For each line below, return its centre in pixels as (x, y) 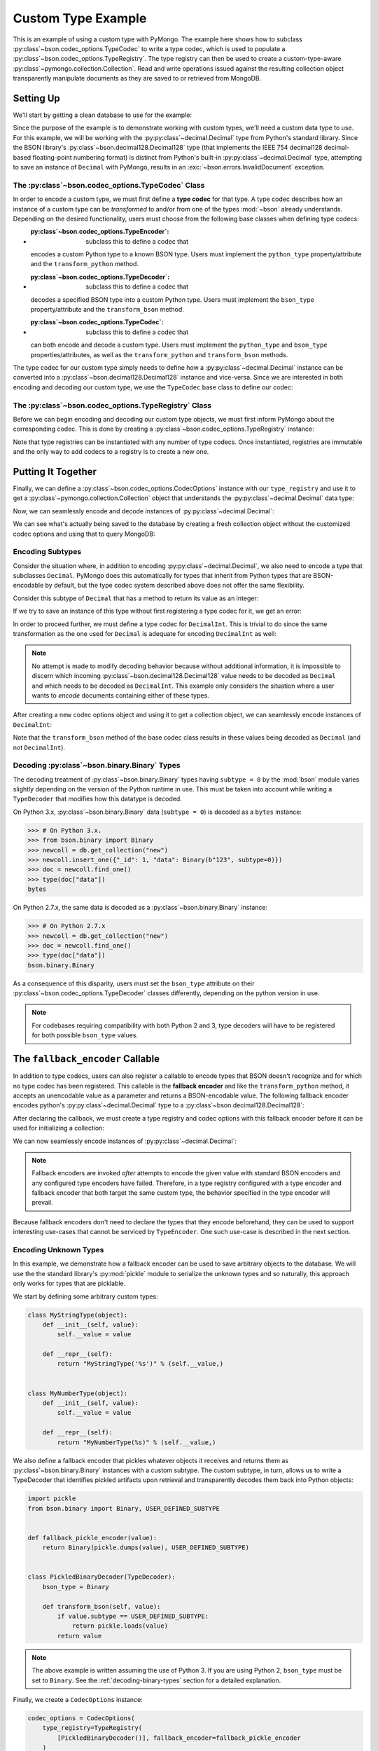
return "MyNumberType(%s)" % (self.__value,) (136, 1442)
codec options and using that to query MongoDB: (84, 534)
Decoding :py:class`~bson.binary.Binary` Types (97, 766)
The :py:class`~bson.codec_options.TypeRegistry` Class (112, 405)
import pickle (52, 1499)
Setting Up (37, 98)
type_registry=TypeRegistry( (92, 1728)
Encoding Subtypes (47, 552)
